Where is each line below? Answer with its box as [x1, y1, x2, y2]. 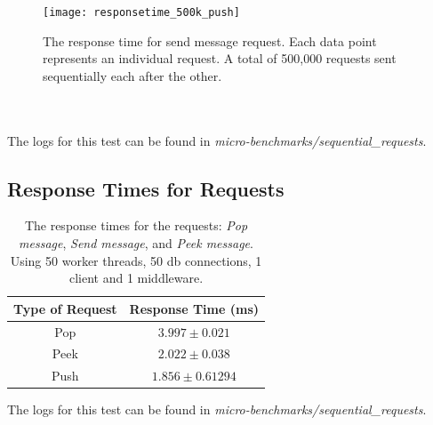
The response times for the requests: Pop [24, 216, 248, 235]
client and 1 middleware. [68, 269, 204, 287]
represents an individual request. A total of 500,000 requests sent [43, 49, 397, 68]
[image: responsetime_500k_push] [43, 6, 240, 19]
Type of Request [13, 299, 117, 317]
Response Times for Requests [7, 174, 285, 202]
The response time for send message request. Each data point [43, 31, 377, 50]
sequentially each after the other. [43, 66, 222, 84]
